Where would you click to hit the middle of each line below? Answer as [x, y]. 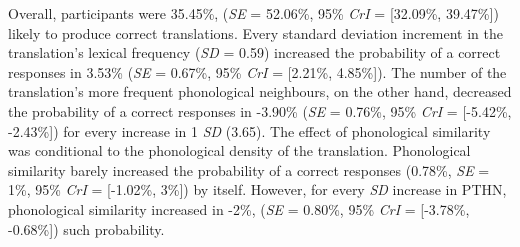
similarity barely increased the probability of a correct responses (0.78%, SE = [249, 169]
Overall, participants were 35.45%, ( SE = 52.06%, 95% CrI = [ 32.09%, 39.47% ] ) [253, 13]
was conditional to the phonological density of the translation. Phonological [239, 150]
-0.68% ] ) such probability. [86, 228]
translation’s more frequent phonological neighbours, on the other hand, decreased [260, 91]
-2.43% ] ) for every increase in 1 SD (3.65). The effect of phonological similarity [249, 130]
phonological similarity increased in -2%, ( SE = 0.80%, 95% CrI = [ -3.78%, [239, 208]
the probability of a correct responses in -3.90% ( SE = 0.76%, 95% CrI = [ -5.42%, [260, 110]
